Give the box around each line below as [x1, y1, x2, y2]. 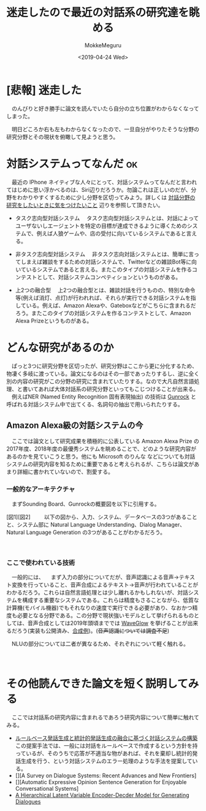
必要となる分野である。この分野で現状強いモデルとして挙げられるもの [17, 611, 194, 619]
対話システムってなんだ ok [6, 157, 138, 170]
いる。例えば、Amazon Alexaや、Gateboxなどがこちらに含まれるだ [26, 302, 196, 309]
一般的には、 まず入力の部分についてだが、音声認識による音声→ [11, 573, 180, 581]
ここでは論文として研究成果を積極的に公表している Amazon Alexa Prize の [11, 438, 199, 445]
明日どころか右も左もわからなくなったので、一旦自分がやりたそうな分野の [11, 125, 200, 132]
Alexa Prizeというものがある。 [15, 317, 93, 324]
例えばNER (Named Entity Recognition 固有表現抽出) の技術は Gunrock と [11, 393, 196, 400]
